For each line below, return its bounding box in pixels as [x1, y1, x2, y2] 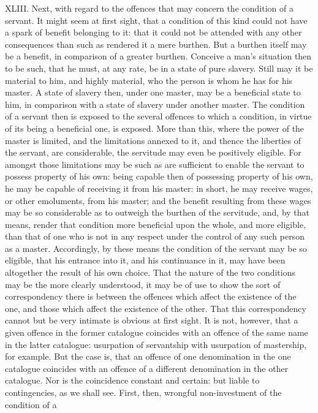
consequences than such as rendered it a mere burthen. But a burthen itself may [5, 37, 307, 50]
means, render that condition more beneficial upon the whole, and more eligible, [5, 218, 306, 230]
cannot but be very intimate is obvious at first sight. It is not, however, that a [5, 314, 298, 327]
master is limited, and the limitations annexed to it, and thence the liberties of [5, 134, 301, 146]
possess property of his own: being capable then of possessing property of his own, [5, 170, 313, 183]
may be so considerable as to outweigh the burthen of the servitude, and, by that [5, 206, 310, 219]
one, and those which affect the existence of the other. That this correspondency [5, 301, 306, 314]
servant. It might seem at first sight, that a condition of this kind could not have [5, 13, 308, 26]
